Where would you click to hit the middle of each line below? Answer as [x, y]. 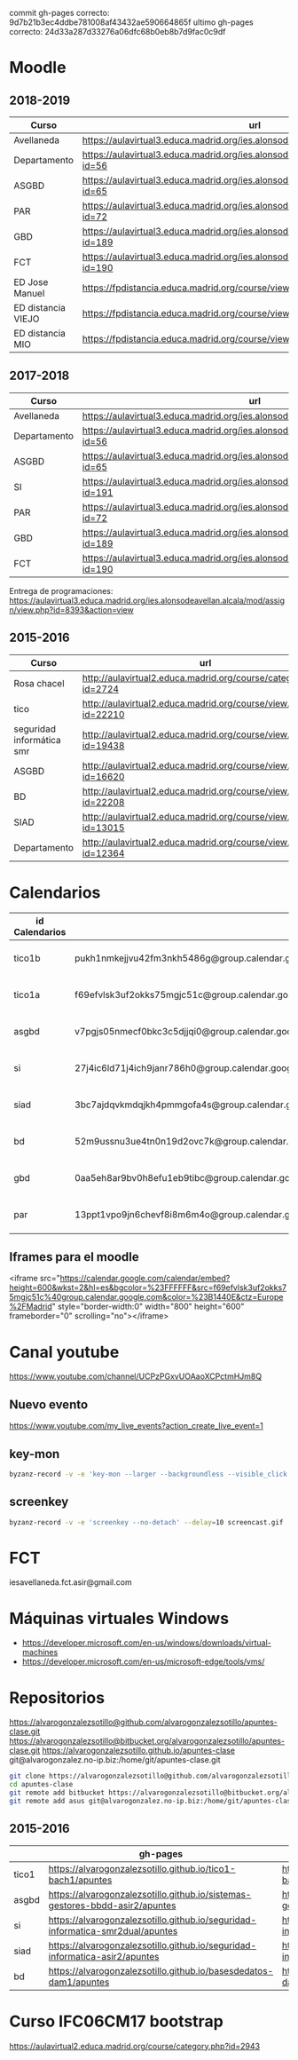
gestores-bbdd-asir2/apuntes [112, 1906]
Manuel [29, 293]
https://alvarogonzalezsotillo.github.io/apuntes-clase [138, 1751]
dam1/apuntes [79, 1982]
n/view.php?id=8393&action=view [72, 610]
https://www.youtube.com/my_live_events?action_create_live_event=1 [136, 1426]
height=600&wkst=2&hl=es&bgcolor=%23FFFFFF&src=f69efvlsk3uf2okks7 [148, 1287]
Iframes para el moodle [74, 1257]
